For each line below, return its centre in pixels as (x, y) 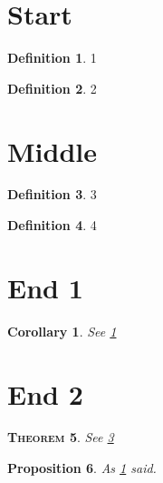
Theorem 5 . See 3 (61, 437)
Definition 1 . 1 (52, 58)
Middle (52, 151)
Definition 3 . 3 (52, 194)
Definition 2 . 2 (52, 88)
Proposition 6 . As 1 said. (82, 468)
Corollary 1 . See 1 (62, 331)
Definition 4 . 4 (52, 225)
